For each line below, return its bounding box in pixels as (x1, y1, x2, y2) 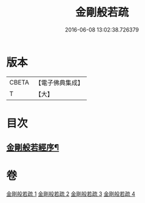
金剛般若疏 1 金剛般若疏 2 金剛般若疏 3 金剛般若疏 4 (6, 190, 135, 198)
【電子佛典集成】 (35, 78, 84, 87)
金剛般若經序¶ (6, 142, 59, 153)
